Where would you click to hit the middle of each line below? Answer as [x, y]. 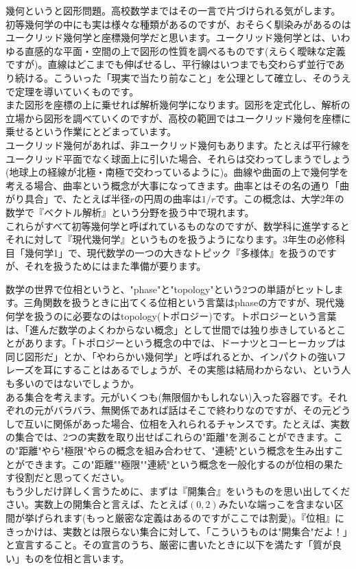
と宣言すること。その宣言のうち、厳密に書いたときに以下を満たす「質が [169, 545]
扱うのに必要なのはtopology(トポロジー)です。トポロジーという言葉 [185, 316]
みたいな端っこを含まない [276, 504]
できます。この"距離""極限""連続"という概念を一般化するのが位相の [174, 464]
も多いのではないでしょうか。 [73, 383]
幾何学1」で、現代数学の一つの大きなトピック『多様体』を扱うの [171, 252]
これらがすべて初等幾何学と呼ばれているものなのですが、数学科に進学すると [178, 225]
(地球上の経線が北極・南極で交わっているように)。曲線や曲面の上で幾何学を [177, 172]
